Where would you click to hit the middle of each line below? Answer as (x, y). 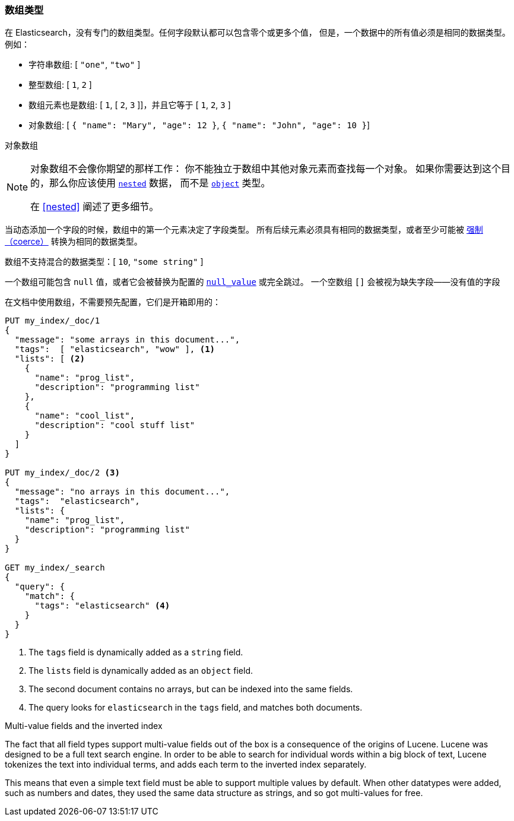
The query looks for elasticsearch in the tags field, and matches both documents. (196, 708)
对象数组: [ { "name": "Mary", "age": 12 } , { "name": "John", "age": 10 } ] (199, 125)
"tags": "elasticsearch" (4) (102, 606)
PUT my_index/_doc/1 (53, 321)
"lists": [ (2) (50, 359)
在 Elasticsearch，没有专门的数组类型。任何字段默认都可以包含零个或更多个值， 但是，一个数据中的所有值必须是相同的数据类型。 (258, 33)
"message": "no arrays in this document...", (122, 492)
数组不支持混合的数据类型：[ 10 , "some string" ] (104, 262)
